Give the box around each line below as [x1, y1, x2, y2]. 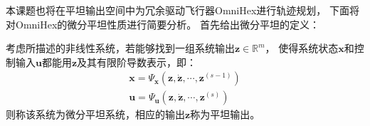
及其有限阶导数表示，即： [77, 54, 197, 69]
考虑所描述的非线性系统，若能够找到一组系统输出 [6, 41, 235, 56]
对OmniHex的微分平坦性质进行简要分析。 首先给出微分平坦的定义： [6, 16, 319, 31]
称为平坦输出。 [190, 107, 260, 122]
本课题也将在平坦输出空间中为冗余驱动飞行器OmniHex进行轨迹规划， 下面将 [6, 3, 359, 17]
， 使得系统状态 [265, 41, 339, 56]
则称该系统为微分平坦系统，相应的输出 [6, 107, 185, 122]
